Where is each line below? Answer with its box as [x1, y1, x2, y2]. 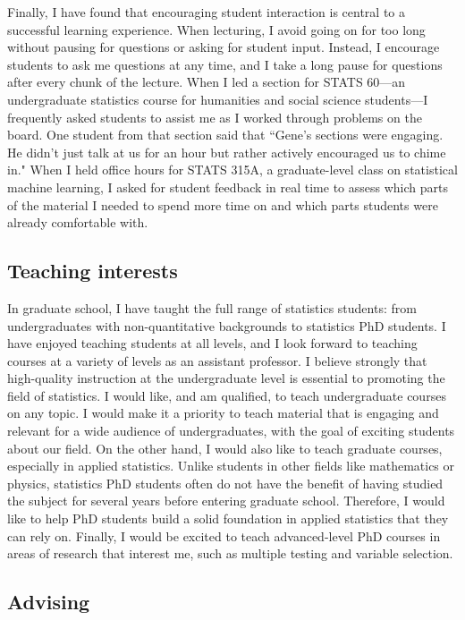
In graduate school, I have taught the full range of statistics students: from [7, 298, 417, 317]
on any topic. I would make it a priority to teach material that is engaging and [7, 403, 439, 422]
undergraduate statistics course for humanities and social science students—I [7, 89, 428, 108]
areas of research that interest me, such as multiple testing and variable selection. [7, 544, 453, 563]
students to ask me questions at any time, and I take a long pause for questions [7, 55, 443, 73]
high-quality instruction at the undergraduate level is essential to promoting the [7, 369, 445, 387]
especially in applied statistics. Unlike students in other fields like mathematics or [7, 456, 455, 475]
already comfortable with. [7, 213, 148, 232]
